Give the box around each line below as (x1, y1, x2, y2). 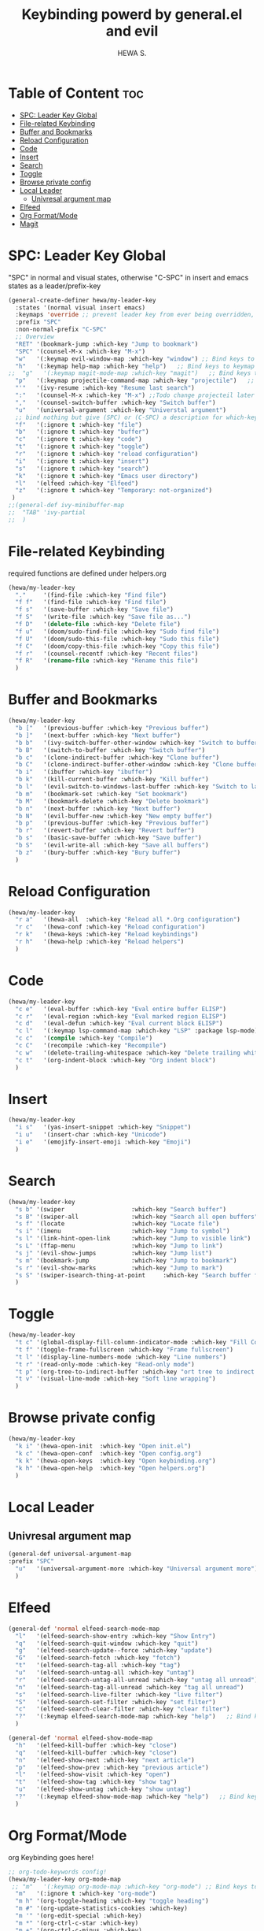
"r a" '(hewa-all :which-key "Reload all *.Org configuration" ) (15, 916, 241, 924)
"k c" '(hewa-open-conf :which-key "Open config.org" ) (15, 1449, 202, 1458)
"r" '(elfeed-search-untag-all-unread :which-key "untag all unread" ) (15, 1676, 258, 1684)
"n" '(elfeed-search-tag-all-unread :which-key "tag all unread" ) (15, 1683, 244, 1691)
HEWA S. (117, 48, 147, 57)
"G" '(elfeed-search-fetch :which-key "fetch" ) (15, 1654, 181, 1662)
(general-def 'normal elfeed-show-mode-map (8, 1734, 153, 1742)
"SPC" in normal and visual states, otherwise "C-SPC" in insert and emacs (8, 272, 249, 282)
